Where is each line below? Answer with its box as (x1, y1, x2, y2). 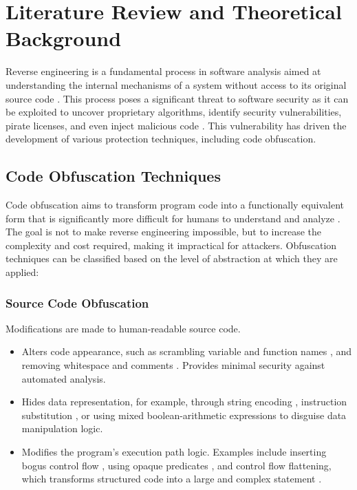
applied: (6, 265, 39, 279)
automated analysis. (21, 371, 106, 385)
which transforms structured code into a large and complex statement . (21, 471, 322, 486)
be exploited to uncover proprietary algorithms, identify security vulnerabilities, (6, 105, 342, 119)
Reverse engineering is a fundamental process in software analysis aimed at (6, 64, 321, 78)
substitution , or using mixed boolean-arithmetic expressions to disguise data (21, 407, 347, 422)
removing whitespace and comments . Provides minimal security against (21, 358, 325, 372)
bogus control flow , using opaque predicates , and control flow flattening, (21, 458, 332, 472)
